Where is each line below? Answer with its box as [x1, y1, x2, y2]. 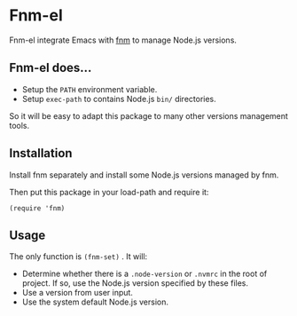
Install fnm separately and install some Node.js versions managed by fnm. [9, 170, 279, 180]
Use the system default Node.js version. [21, 296, 169, 307]
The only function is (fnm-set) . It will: [9, 251, 148, 262]
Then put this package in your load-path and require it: [9, 186, 209, 197]
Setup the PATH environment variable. [21, 83, 158, 94]
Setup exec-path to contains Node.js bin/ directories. [21, 93, 217, 104]
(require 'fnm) [9, 203, 66, 213]
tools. [9, 120, 30, 130]
